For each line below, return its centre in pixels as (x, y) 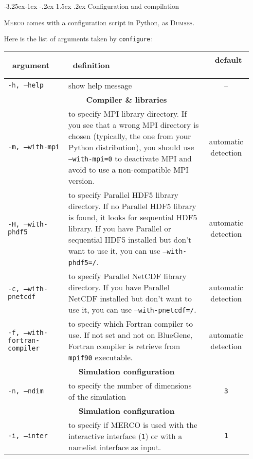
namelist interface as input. (115, 447)
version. (81, 180)
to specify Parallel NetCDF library (127, 276)
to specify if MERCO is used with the (133, 424)
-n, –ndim (26, 391)
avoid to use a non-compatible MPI (128, 169)
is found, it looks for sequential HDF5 (133, 217)
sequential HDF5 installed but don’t (130, 239)
